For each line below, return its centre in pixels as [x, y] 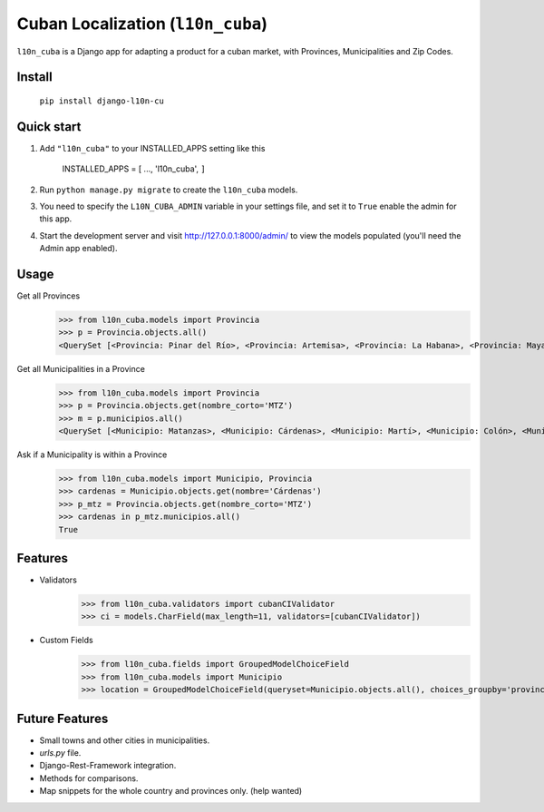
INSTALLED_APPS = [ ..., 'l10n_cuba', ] [134, 169]
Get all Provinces [49, 296]
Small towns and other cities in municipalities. [125, 740]
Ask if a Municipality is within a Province [92, 455]
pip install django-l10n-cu [102, 101]
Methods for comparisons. [89, 778]
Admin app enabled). [78, 249]
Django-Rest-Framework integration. [108, 766]
